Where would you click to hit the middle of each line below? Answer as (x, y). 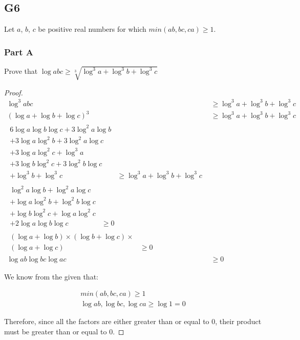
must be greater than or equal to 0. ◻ (64, 331)
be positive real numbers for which (92, 29)
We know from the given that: (51, 276)
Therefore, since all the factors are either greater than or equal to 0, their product (133, 321)
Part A (19, 52)
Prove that (21, 71)
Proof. (14, 92)
